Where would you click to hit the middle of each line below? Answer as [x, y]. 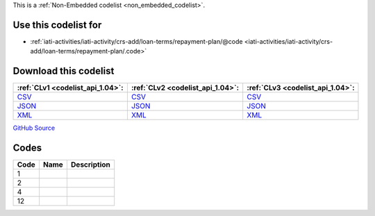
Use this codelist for [57, 25]
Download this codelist [64, 71]
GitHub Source [34, 128]
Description [90, 165]
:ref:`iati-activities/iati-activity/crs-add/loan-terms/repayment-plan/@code [136, 41]
